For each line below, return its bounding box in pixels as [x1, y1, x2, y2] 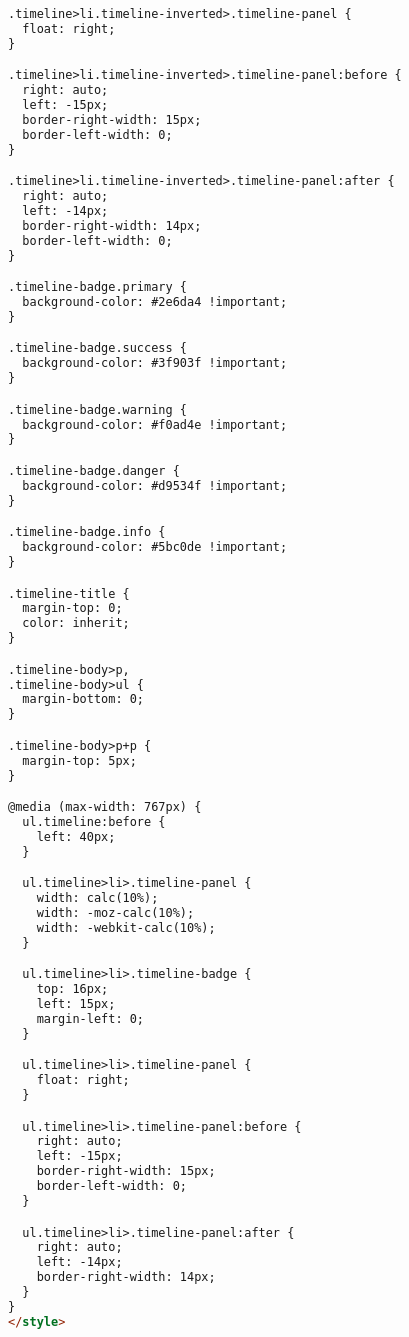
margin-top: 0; [22, 601, 123, 616]
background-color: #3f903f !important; [22, 356, 288, 371]
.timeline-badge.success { [8, 341, 187, 356]
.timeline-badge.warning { [8, 402, 187, 417]
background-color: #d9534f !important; [22, 478, 288, 493]
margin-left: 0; [36, 1011, 145, 1026]
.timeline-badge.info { [8, 525, 166, 540]
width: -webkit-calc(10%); [36, 920, 216, 935]
